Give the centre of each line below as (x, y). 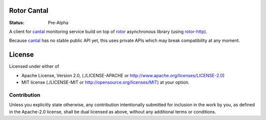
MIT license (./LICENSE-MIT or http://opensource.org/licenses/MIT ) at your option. (105, 82)
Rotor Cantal (29, 11)
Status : (17, 23)
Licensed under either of (34, 66)
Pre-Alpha (58, 23)
